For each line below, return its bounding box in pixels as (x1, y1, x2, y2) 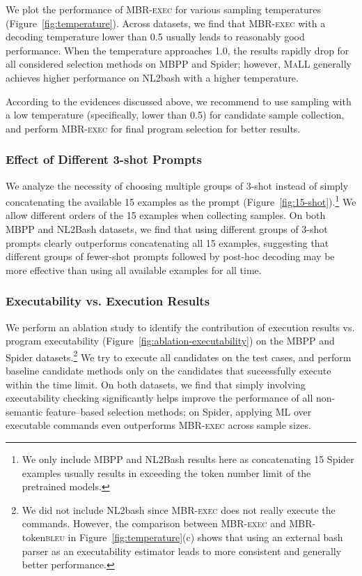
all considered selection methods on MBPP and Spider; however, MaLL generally (6, 56, 352, 71)
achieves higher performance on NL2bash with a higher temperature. (6, 70, 299, 84)
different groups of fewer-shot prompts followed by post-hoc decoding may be (6, 249, 335, 264)
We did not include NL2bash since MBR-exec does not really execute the (22, 502, 336, 517)
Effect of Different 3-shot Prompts (6, 151, 202, 168)
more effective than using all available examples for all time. (6, 262, 262, 277)
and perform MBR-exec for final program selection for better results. (6, 121, 301, 135)
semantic (6, 404, 43, 418)
